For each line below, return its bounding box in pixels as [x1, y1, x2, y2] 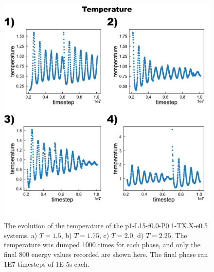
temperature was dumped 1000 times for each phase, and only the [4, 239, 200, 250]
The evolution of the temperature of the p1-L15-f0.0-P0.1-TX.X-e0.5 [4, 221, 208, 231]
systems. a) [4, 230, 37, 240]
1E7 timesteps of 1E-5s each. [4, 258, 89, 269]
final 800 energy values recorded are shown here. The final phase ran [4, 249, 208, 259]
